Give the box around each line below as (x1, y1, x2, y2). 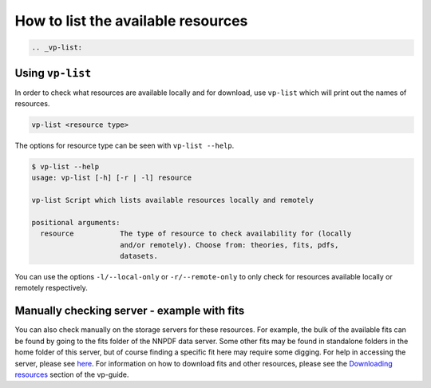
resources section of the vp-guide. (14, 370, 129, 379)
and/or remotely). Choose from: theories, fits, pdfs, (120, 240, 339, 249)
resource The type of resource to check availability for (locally (40, 229, 352, 239)
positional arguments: (31, 218, 121, 227)
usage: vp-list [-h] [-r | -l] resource (31, 173, 192, 183)
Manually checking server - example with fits (14, 304, 245, 318)
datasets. (120, 251, 159, 261)
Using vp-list (14, 66, 92, 80)
